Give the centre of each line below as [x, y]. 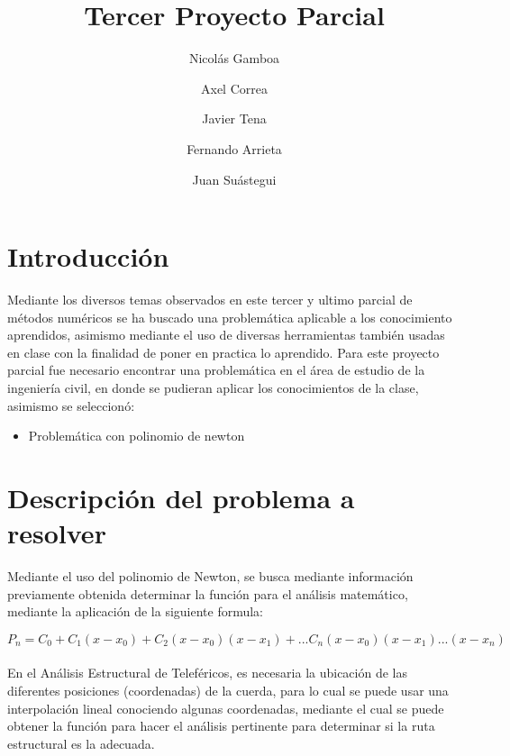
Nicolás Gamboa [234, 58]
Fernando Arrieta [234, 148]
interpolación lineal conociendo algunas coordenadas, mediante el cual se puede [226, 708]
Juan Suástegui [234, 179]
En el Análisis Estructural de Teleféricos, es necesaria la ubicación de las [207, 673]
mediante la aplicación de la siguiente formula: [136, 611]
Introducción [88, 256]
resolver [57, 533]
